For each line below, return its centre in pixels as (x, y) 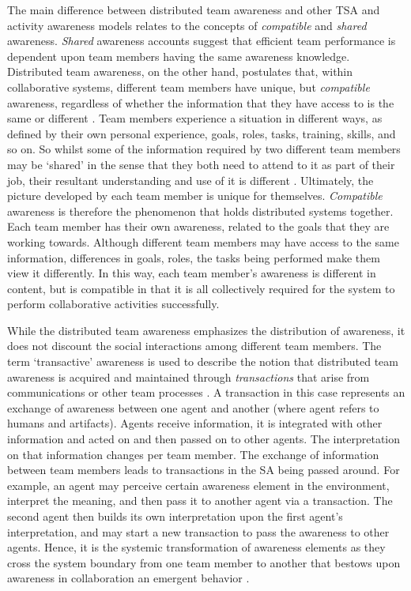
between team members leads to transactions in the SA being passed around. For (204, 470)
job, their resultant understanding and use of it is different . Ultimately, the (190, 180)
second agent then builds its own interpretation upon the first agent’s (175, 516)
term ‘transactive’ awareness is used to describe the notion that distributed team (203, 361)
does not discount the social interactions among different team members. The (194, 346)
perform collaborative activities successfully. (113, 304)
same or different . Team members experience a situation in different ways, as (195, 118)
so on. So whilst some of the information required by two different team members (204, 149)
